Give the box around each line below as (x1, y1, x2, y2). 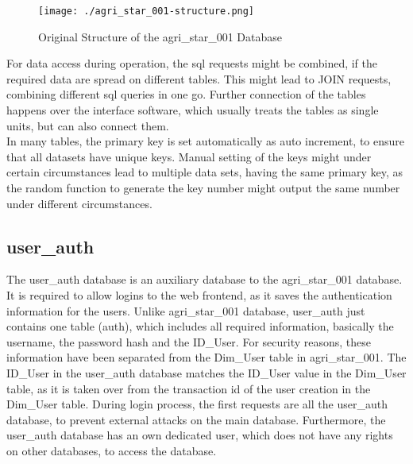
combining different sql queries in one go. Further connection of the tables (6, 86, 366, 102)
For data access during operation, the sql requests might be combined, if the (6, 55, 378, 72)
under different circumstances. (6, 195, 152, 211)
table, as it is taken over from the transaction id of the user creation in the (6, 380, 371, 396)
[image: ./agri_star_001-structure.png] (38, 6, 255, 17)
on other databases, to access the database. (6, 442, 217, 458)
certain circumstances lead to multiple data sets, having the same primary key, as (6, 164, 403, 180)
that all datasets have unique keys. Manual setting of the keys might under (6, 148, 372, 164)
